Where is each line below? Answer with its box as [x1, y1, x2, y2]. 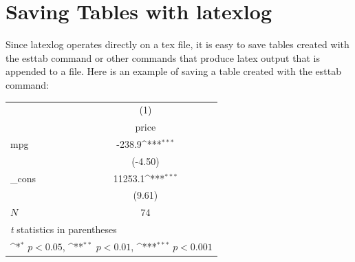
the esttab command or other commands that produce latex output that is [6, 50, 320, 65]
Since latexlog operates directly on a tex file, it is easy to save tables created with [6, 37, 349, 52]
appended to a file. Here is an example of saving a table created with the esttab [6, 64, 341, 78]
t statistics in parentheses [10, 222, 117, 237]
